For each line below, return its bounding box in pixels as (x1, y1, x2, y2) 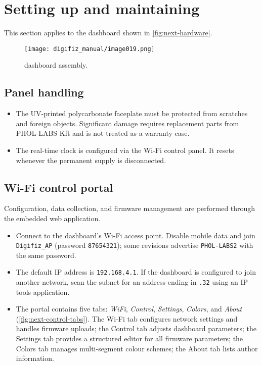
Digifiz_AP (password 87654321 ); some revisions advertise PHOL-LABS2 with (16, 240, 253, 250)
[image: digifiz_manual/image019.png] (24, 45, 155, 53)
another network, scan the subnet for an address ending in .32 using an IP (16, 277, 248, 287)
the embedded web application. (4, 213, 101, 223)
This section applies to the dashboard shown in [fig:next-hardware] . (4, 27, 212, 38)
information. (16, 353, 54, 363)
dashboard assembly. (24, 60, 88, 70)
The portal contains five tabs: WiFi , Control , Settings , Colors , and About (16, 303, 242, 314)
